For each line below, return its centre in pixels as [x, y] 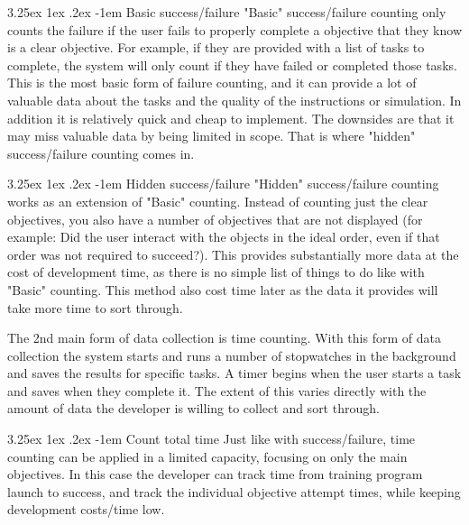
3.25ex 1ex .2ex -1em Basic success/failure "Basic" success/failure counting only [227, 12]
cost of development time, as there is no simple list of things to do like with [216, 272]
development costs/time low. [86, 509]
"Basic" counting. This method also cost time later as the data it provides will [223, 289]
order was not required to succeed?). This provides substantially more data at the [233, 254]
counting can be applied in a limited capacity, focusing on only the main [207, 456]
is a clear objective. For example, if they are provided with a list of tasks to [216, 47]
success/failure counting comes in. [101, 153]
